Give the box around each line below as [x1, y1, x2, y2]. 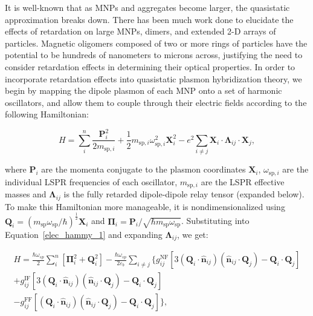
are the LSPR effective [201, 175, 285, 188]
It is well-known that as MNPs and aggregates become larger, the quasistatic [5, 1, 290, 13]
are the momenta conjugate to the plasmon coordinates [41, 163, 246, 176]
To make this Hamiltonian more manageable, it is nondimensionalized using [5, 200, 285, 212]
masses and [5, 188, 47, 200]
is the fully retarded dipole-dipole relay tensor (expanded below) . [63, 188, 305, 200]
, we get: [177, 228, 208, 240]
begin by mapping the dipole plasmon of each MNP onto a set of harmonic [5, 84, 282, 97]
